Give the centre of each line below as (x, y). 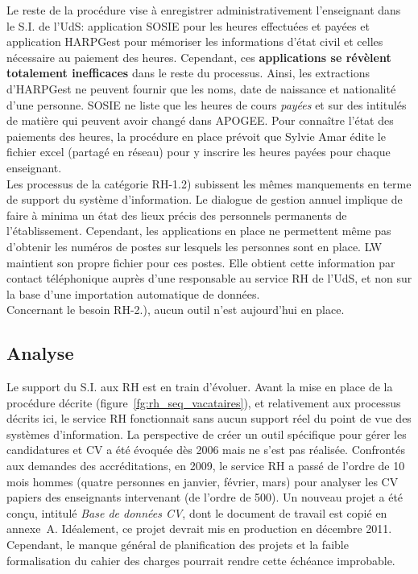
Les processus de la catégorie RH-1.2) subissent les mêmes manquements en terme (209, 183)
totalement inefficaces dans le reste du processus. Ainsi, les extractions (188, 73)
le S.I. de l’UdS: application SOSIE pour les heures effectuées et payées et (188, 25)
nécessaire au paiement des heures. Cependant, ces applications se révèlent (199, 57)
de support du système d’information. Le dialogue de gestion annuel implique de (205, 199)
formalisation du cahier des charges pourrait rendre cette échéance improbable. (201, 560)
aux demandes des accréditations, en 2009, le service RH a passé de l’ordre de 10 (206, 466)
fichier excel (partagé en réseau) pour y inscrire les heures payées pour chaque (199, 152)
